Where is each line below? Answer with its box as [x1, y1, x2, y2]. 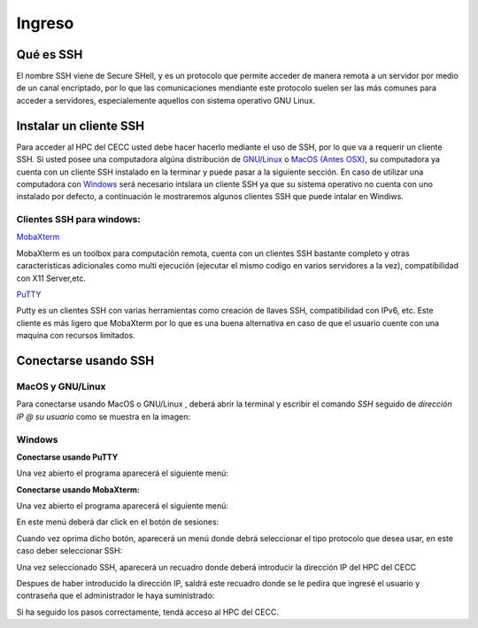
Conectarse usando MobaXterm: [16, 484, 141, 495]
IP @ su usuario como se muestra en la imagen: [16, 411, 190, 422]
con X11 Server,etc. [16, 273, 86, 283]
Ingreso [16, 13, 74, 33]
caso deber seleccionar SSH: [16, 546, 123, 556]
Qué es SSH [16, 47, 83, 62]
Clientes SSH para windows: [16, 213, 141, 226]
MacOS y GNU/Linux [16, 380, 106, 392]
